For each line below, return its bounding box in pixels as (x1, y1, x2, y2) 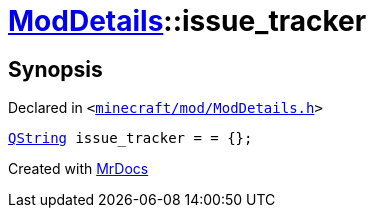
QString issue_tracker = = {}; (8, 130, 253, 147)
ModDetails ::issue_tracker (8, 4, 367, 38)
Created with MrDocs (8, 160, 149, 178)
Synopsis (8, 56, 103, 82)
